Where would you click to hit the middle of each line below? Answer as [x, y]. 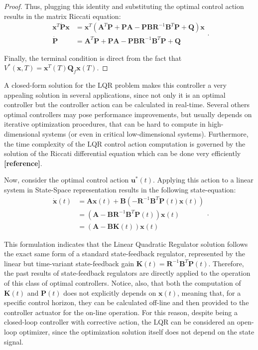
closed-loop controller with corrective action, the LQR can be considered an [120, 322]
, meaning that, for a [209, 292]
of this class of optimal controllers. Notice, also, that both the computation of [123, 283]
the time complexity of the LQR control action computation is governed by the [125, 143]
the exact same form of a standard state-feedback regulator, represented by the [125, 254]
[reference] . [23, 163]
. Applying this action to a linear [203, 180]
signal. [14, 341]
